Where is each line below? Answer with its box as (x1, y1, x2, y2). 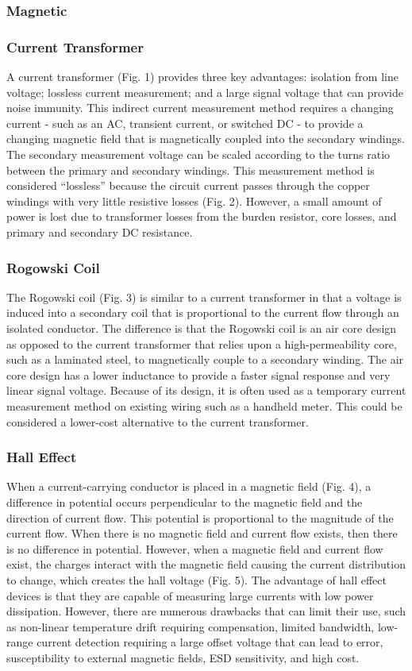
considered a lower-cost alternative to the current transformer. (6, 413, 309, 430)
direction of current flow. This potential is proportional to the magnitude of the (6, 509, 394, 526)
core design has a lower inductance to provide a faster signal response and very (6, 366, 391, 383)
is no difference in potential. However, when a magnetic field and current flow (6, 540, 383, 557)
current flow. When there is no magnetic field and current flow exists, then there (6, 525, 398, 542)
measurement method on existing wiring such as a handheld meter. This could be (6, 397, 402, 414)
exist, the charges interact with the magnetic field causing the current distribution (6, 556, 406, 573)
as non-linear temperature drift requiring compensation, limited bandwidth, (6, 618, 375, 634)
